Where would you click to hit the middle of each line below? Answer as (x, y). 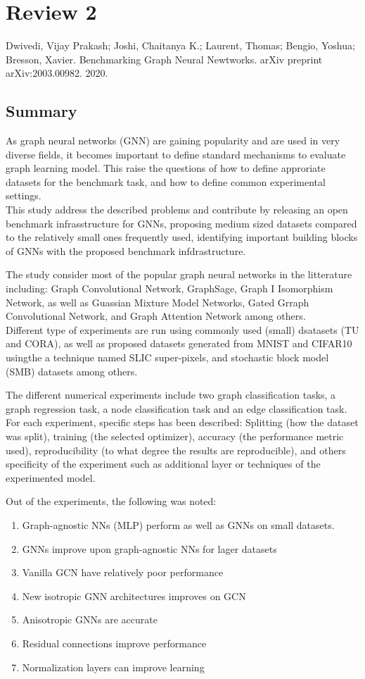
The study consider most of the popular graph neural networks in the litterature (179, 274)
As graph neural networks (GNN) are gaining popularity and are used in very (173, 141)
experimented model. (51, 477)
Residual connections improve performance (114, 643)
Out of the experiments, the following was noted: (111, 501)
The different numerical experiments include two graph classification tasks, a (171, 395)
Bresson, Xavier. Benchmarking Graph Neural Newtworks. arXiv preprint (164, 59)
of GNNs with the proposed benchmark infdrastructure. (126, 250)
